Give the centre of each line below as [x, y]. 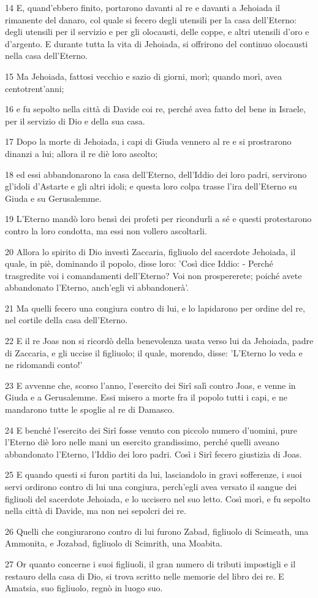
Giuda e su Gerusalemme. [53, 198]
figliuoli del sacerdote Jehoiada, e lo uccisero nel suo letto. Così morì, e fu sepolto [158, 498]
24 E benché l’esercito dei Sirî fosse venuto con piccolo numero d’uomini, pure [151, 430]
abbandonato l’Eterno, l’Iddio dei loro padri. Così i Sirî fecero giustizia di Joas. [153, 454]
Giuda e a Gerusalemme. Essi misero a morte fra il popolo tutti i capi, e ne [146, 397]
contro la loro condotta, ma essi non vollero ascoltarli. [106, 230]
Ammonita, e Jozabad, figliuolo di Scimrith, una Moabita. [114, 543]
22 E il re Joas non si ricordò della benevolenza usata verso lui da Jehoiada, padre [159, 341]
